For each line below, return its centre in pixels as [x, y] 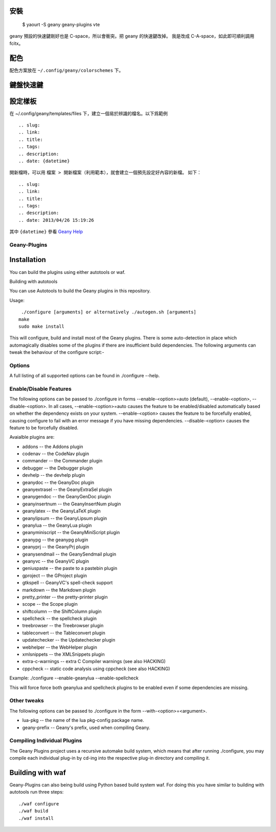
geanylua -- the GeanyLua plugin [57, 525]
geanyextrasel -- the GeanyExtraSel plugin [67, 489]
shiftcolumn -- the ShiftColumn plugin [62, 611]
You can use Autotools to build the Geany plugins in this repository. [80, 291]
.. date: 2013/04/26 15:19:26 [56, 220]
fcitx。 [16, 43]
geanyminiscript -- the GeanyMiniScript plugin [71, 532]
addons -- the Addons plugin [53, 446]
